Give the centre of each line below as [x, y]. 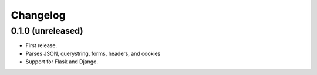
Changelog [38, 15]
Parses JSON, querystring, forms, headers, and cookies [93, 53]
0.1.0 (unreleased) [47, 31]
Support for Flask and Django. [62, 62]
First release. [41, 45]
